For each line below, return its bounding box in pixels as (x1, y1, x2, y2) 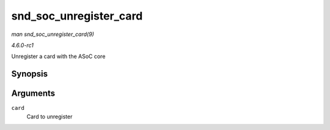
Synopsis (11, 69, 48, 79)
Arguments (11, 88, 56, 99)
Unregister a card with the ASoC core (11, 52, 106, 60)
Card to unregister (26, 113, 73, 120)
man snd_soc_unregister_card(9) (11, 31, 95, 38)
